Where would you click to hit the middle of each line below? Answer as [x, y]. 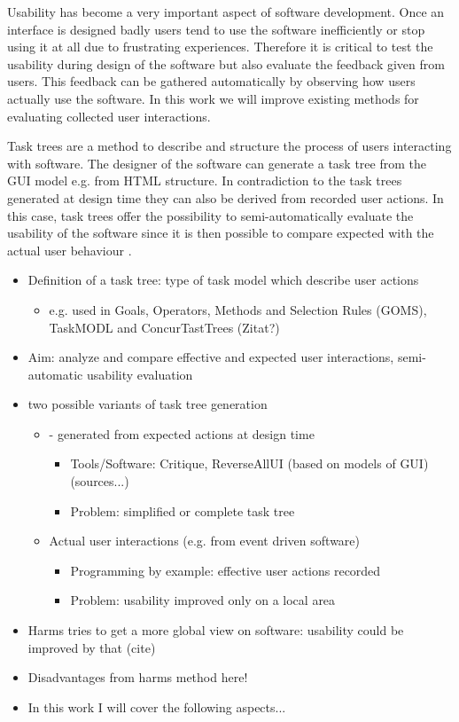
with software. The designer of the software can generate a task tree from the [217, 163]
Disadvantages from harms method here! [138, 677]
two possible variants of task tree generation [148, 404]
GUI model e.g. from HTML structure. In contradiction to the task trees [205, 180]
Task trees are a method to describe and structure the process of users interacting [229, 146]
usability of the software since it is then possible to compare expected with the [221, 233]
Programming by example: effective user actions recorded [226, 570]
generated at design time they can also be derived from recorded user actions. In [226, 197]
